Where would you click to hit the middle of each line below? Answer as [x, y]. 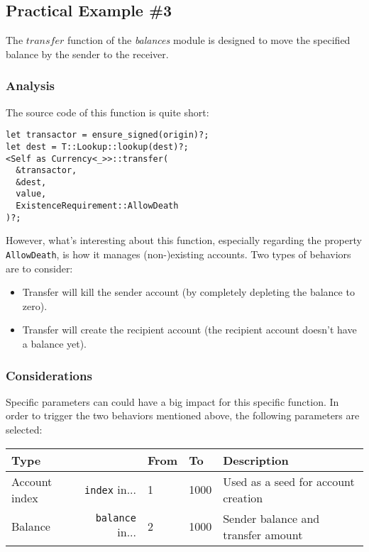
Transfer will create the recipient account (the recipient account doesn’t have [189, 330]
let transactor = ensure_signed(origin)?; [108, 135]
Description [256, 460]
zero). [35, 305]
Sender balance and [271, 518]
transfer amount [263, 534]
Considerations [49, 375]
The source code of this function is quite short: [108, 112]
